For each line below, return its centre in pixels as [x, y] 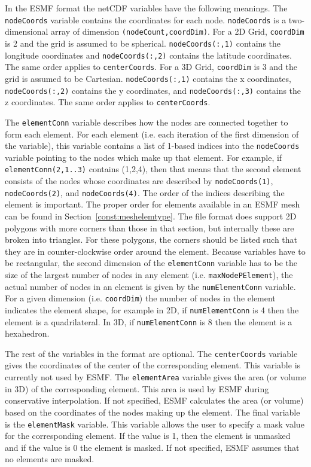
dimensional [27, 31]
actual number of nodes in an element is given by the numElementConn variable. [150, 286]
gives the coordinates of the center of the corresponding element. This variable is [153, 365]
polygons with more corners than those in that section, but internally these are [150, 228]
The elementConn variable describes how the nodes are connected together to [147, 122]
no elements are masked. [50, 459]
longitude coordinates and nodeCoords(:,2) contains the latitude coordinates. [148, 55]
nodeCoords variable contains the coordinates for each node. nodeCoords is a [146, 19]
